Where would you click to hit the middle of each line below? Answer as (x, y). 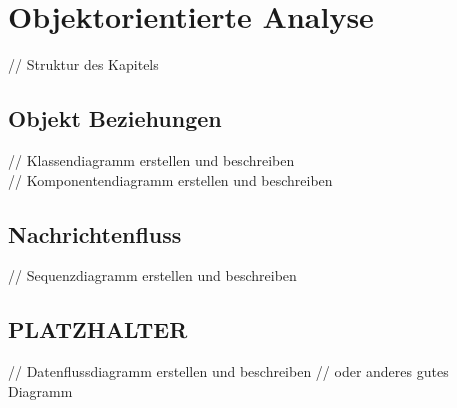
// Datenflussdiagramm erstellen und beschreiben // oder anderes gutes (228, 371)
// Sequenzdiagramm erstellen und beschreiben (152, 275)
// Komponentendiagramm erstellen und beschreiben (170, 179)
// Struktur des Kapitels (83, 64)
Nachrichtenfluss (95, 233)
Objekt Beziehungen (115, 118)
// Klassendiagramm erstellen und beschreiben (151, 159)
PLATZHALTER (98, 329)
